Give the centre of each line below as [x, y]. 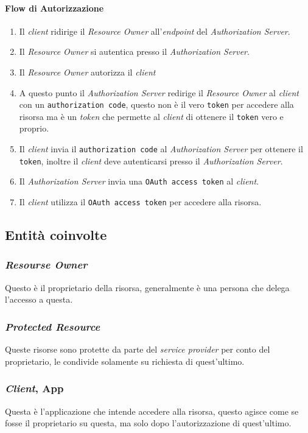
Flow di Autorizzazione [54, 8]
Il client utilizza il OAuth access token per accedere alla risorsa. [140, 202]
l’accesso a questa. [39, 299]
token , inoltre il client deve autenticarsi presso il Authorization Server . [151, 160]
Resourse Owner [46, 265]
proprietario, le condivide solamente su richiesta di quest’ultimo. [125, 361]
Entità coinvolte [56, 235]
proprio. [34, 128]
